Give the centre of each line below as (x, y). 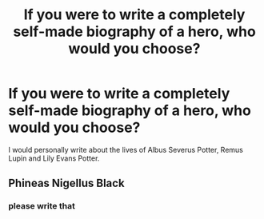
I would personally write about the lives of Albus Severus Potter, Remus (126, 149)
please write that (42, 206)
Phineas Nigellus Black (67, 183)
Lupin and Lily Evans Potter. (54, 158)
